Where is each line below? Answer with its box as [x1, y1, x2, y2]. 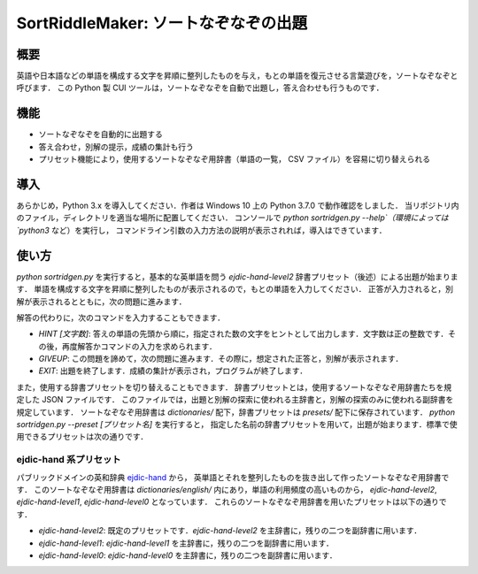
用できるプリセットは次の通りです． [16, 432, 149, 442]
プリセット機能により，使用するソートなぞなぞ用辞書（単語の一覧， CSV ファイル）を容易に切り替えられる [38, 154, 431, 165]
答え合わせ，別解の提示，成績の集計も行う [38, 142, 194, 152]
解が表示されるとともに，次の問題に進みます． [16, 296, 187, 307]
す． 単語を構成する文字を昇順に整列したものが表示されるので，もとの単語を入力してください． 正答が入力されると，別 [16, 284, 453, 295]
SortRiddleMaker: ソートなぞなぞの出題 [16, 13, 308, 33]
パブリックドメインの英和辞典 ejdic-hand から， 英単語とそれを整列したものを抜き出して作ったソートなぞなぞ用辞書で [16, 471, 450, 482]
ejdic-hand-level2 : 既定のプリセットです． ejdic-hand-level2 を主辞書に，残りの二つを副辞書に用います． [38, 525, 422, 536]
